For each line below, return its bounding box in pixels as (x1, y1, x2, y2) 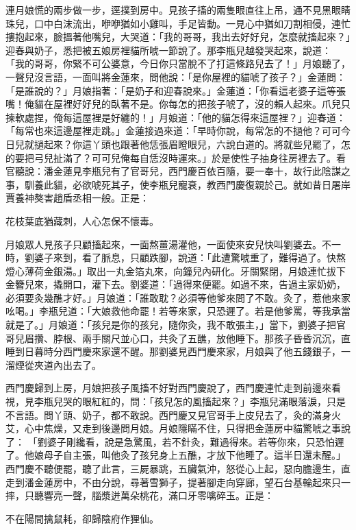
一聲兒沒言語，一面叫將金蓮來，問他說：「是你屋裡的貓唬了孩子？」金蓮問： (5, 69, 346, 84)
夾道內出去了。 (34, 357, 101, 372)
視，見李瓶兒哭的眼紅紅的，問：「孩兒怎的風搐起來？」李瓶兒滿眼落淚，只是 (5, 394, 346, 409)
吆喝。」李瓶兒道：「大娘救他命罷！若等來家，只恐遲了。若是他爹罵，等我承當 (5, 304, 351, 318)
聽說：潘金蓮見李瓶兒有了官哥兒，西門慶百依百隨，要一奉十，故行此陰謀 (14, 164, 341, 178)
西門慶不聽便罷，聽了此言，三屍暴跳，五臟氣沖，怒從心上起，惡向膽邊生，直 (5, 461, 351, 475)
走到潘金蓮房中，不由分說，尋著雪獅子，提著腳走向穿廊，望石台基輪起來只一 (5, 474, 351, 489)
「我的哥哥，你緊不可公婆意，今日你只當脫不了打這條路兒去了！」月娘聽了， (5, 56, 351, 71)
